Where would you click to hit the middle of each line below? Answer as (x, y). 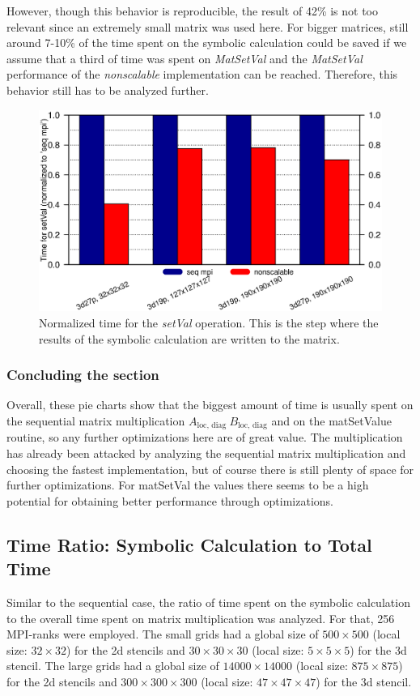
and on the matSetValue (331, 421)
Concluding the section (83, 375)
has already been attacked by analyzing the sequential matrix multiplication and (206, 453)
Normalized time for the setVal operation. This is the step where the (209, 322)
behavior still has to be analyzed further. (108, 90)
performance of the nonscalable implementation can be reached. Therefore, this (202, 74)
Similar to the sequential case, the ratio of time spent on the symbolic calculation (208, 602)
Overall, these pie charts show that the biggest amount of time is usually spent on (210, 405)
